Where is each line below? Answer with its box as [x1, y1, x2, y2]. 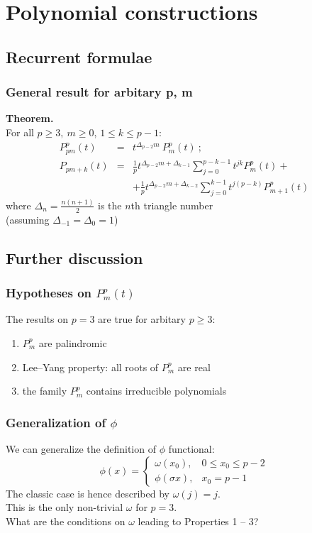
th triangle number [130, 197, 213, 212]
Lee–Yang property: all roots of [22, 359, 159, 374]
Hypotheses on [6, 284, 92, 302]
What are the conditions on [6, 513, 126, 528]
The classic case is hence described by [6, 485, 169, 500]
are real [177, 359, 211, 374]
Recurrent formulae [6, 45, 152, 67]
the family [22, 383, 67, 398]
